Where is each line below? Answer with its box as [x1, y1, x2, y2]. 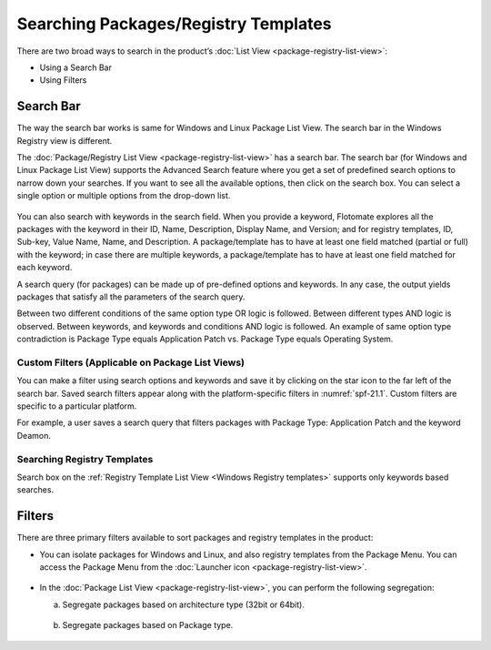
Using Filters [39, 75, 87, 86]
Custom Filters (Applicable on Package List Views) [16, 356, 245, 369]
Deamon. [16, 430, 52, 441]
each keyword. [16, 262, 73, 273]
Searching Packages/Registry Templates [16, 14, 332, 34]
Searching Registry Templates [16, 452, 154, 465]
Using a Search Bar [39, 62, 113, 73]
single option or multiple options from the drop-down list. [16, 190, 231, 201]
